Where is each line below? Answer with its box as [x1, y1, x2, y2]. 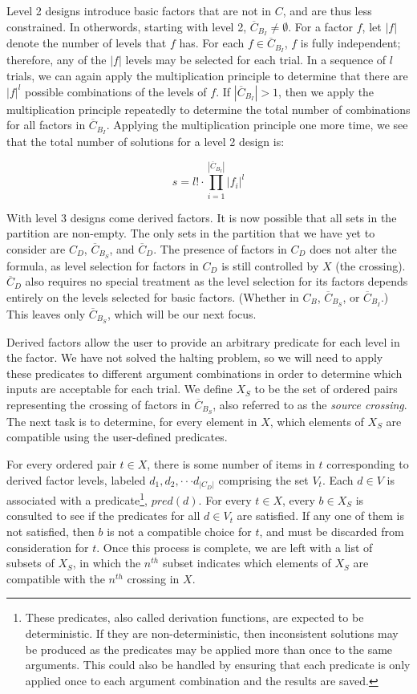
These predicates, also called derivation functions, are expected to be [25, 609, 364, 626]
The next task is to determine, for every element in [6, 412, 257, 429]
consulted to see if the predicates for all [6, 507, 200, 524]
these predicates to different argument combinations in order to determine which [6, 364, 403, 381]
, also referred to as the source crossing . [213, 396, 407, 412]
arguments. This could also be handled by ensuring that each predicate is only [25, 656, 411, 673]
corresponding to [326, 456, 409, 473]
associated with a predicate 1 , [6, 489, 148, 508]
